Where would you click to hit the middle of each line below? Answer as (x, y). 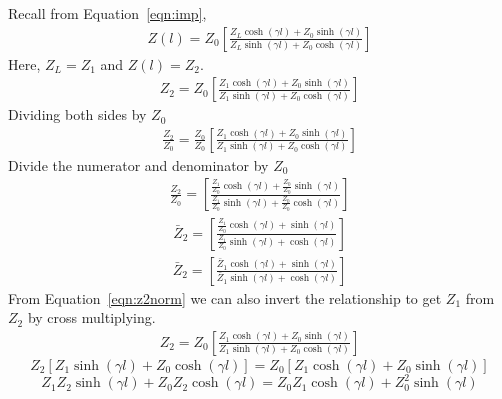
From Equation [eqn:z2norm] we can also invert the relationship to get (225, 297)
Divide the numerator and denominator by (138, 164)
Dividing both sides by (77, 114)
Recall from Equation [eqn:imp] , (107, 13)
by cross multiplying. (91, 317)
